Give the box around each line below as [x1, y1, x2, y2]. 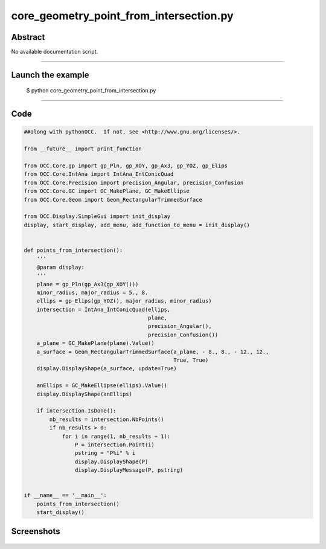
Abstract [11, 32, 45, 42]
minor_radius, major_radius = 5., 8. [36, 289, 149, 296]
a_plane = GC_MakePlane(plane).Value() [36, 340, 155, 347]
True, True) [173, 357, 209, 364]
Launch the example [11, 69, 89, 80]
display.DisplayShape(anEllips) [36, 390, 133, 397]
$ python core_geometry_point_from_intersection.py [26, 87, 156, 94]
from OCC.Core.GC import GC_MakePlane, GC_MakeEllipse [24, 188, 190, 194]
